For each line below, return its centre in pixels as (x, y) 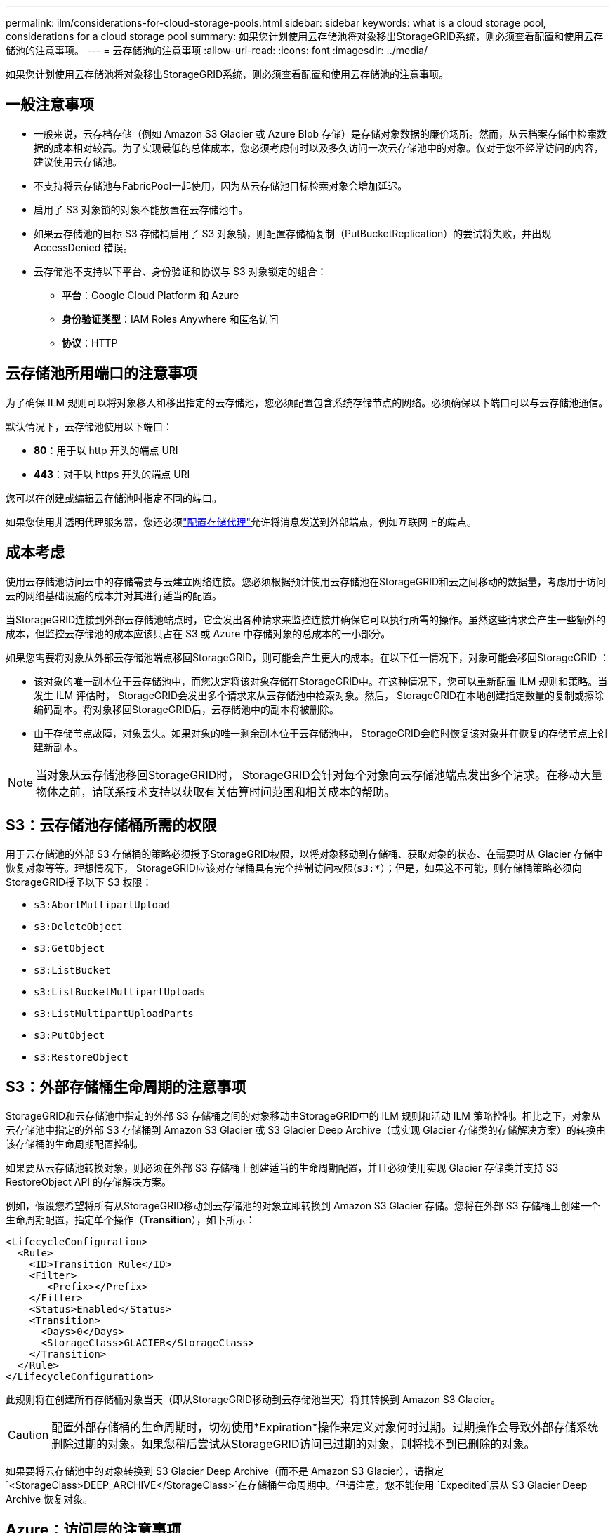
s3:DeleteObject (78, 927)
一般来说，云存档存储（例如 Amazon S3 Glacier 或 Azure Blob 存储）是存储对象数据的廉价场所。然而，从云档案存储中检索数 (320, 133)
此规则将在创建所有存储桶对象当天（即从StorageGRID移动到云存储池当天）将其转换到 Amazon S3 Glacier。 (253, 1400)
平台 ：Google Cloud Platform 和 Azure (151, 295)
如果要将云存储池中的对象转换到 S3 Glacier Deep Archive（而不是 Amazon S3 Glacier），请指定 (225, 1471)
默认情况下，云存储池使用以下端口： (89, 426)
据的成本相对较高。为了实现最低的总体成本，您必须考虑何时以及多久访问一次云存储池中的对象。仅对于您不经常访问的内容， (319, 147)
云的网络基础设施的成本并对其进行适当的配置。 (114, 595)
